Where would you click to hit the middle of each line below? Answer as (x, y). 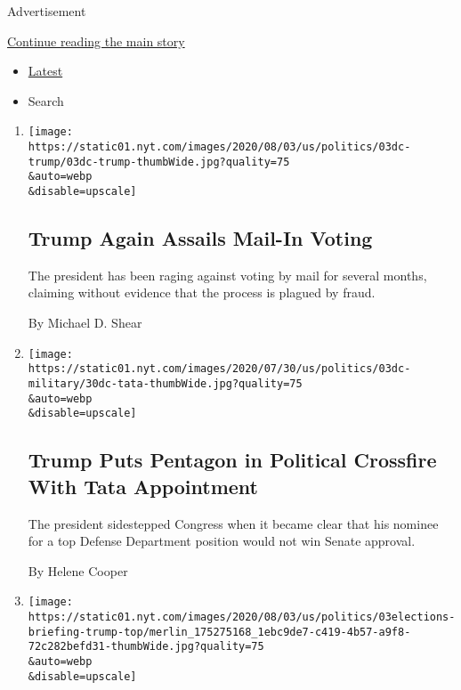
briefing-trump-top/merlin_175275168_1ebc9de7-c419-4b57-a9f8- (219, 632)
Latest (45, 71)
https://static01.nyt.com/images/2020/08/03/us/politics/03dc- (219, 147)
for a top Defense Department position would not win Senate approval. (222, 541)
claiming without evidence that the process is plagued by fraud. (202, 292)
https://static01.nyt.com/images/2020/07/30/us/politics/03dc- (219, 369)
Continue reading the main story (96, 41)
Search (46, 100)
